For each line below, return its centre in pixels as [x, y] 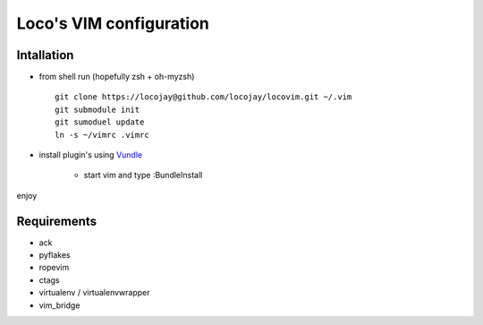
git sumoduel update [100, 122]
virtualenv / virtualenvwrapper [94, 293]
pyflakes [55, 255]
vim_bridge [59, 305]
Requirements [57, 221]
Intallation [45, 55]
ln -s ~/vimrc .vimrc [102, 135]
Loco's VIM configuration [113, 23]
